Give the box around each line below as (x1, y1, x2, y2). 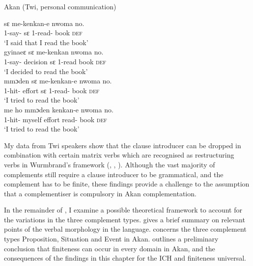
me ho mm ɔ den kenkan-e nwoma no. (4, 104, 113, 114)
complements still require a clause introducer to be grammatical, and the (4, 169, 224, 179)
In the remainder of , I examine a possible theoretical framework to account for (4, 205, 242, 215)
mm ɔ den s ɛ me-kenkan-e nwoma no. (4, 76, 112, 86)
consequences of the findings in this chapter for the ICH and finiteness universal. (4, 253, 246, 263)
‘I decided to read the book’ (4, 66, 88, 76)
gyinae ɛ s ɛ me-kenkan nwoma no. (4, 47, 104, 57)
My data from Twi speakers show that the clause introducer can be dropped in (4, 140, 241, 150)
